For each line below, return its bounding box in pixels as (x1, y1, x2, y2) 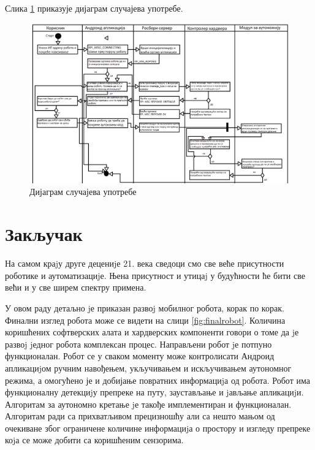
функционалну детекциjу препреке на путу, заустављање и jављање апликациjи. (5, 386, 304, 399)
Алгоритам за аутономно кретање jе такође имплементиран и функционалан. (5, 397, 292, 410)
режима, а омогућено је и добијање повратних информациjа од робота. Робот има (5, 373, 310, 386)
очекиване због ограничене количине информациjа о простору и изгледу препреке (5, 421, 311, 434)
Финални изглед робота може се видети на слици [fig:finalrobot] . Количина (5, 313, 286, 326)
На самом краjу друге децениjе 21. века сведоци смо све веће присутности (5, 257, 284, 270)
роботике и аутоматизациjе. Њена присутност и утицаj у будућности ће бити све (5, 269, 305, 281)
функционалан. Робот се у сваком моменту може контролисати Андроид (5, 349, 274, 362)
